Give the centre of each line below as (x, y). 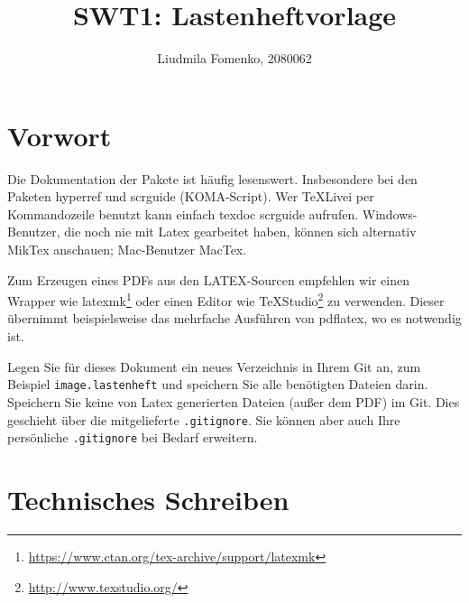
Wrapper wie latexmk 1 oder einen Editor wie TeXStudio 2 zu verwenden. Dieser (226, 299)
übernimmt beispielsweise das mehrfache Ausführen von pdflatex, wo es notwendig (234, 318)
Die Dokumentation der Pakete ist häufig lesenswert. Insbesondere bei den (212, 178)
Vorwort (60, 135)
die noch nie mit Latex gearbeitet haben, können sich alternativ (240, 232)
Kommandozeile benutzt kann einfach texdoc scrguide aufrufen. (183, 213)
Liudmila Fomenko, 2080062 (234, 58)
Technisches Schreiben (148, 499)
